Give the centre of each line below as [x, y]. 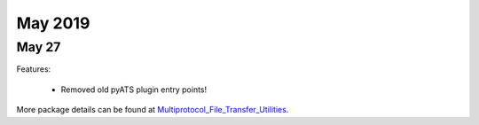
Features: [34, 69]
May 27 [39, 47]
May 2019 [53, 23]
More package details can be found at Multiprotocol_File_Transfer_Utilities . [153, 110]
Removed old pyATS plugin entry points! [134, 90]
